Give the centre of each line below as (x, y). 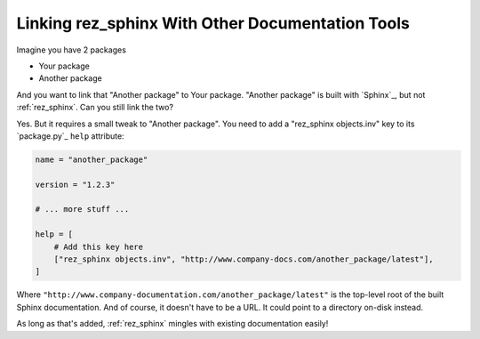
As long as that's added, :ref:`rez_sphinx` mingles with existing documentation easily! (172, 324)
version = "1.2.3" (75, 184)
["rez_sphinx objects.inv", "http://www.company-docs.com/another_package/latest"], (244, 259)
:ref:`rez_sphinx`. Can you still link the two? (95, 108)
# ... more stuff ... (82, 210)
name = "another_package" (92, 159)
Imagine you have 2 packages (71, 50)
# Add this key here (99, 246)
